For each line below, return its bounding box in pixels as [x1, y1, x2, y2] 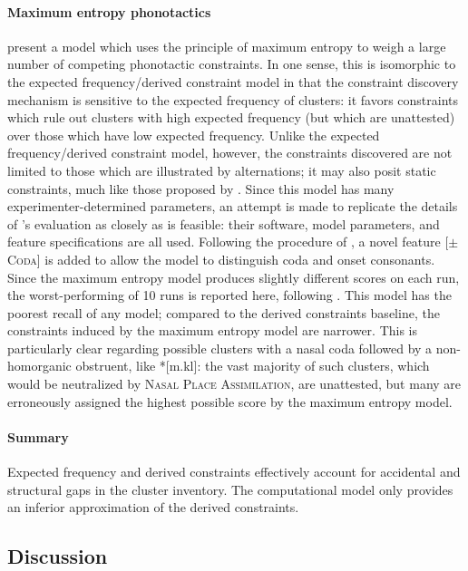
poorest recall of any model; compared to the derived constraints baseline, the [7, 303, 440, 322]
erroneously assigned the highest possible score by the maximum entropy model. [7, 392, 453, 411]
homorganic [7, 356, 72, 375]
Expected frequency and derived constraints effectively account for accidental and [7, 462, 461, 481]
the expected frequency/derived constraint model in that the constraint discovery [7, 72, 459, 91]
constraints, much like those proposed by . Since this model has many [7, 179, 395, 198]
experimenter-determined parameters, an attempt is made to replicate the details [7, 197, 458, 216]
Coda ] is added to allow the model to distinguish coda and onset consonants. [7, 249, 435, 268]
